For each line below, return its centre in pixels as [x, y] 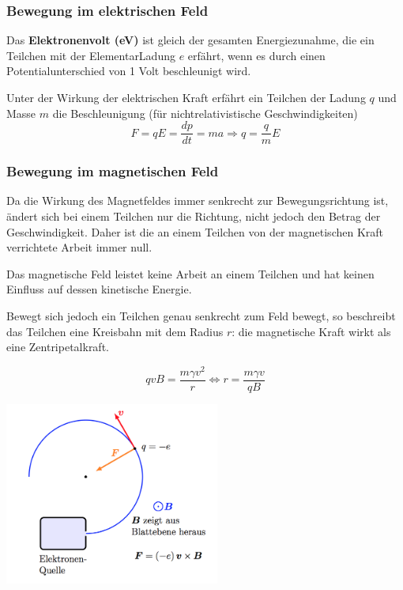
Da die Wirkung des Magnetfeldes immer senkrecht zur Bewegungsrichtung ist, [198, 200]
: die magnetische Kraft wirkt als [311, 331]
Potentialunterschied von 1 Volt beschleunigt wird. [129, 71]
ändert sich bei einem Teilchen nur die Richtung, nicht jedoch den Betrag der [194, 216]
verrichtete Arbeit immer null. [79, 247]
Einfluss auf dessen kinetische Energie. [99, 289]
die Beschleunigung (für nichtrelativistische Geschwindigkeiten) [205, 113]
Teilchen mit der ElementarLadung [91, 55]
